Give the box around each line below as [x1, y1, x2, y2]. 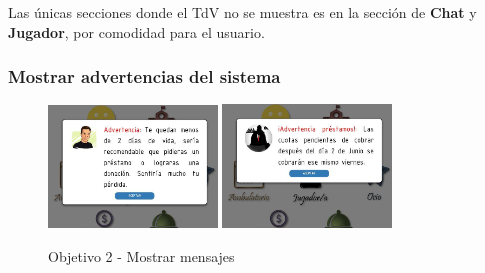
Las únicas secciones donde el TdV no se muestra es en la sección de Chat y [8, 2, 477, 22]
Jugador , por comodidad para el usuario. [8, 21, 265, 42]
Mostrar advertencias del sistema [8, 64, 281, 89]
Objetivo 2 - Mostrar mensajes [48, 245, 235, 266]
